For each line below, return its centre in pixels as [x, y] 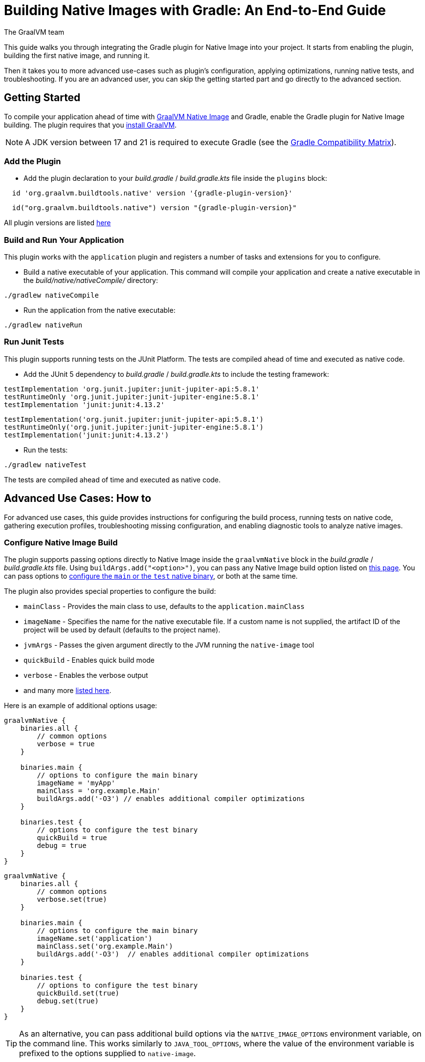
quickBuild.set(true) [78, 993]
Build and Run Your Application [64, 240]
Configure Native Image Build [61, 543]
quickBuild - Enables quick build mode [89, 660]
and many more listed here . [67, 691]
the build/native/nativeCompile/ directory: [91, 281]
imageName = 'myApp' [76, 783]
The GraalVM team [34, 32]
